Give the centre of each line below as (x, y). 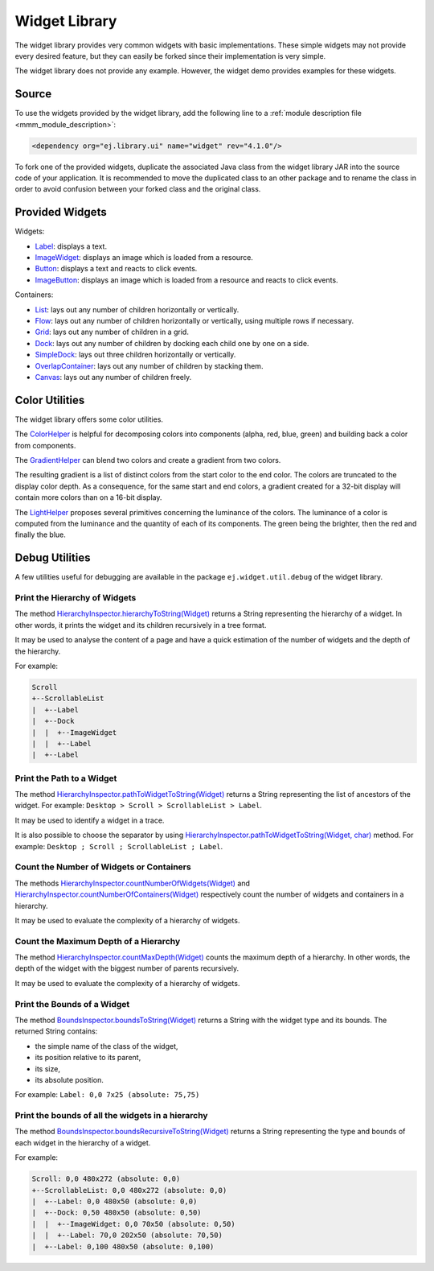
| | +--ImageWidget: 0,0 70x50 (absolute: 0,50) (134, 1224)
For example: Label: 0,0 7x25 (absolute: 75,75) (107, 1095)
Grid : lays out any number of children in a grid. (112, 332)
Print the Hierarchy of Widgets (76, 598)
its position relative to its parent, (88, 1058)
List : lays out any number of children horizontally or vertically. (137, 309)
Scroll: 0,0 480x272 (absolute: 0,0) (106, 1179)
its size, (47, 1069)
